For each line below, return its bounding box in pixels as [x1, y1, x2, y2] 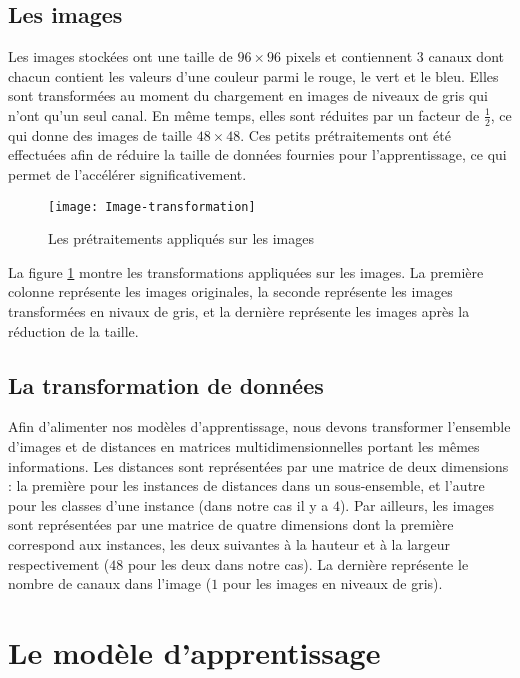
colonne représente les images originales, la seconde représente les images [8, 281, 453, 302]
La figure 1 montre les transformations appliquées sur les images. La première [8, 261, 484, 282]
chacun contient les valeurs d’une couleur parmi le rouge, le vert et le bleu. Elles [8, 65, 499, 86]
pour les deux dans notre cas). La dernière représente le [127, 553, 469, 574]
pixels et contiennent [285, 46, 413, 67]
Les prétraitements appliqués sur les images [48, 228, 314, 249]
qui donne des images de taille [8, 124, 193, 145]
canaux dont [428, 46, 504, 67]
